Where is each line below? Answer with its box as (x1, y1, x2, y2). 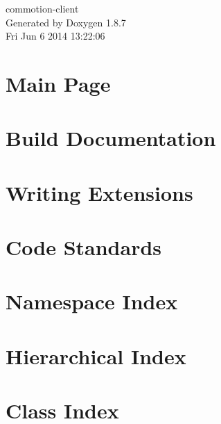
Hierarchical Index (6, 341, 186, 370)
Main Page (6, 69, 111, 97)
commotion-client (6, 1, 79, 15)
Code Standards (6, 233, 162, 261)
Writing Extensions (6, 178, 193, 206)
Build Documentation (6, 124, 216, 152)
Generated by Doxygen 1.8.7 (6, 15, 126, 29)
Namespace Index (6, 287, 178, 316)
